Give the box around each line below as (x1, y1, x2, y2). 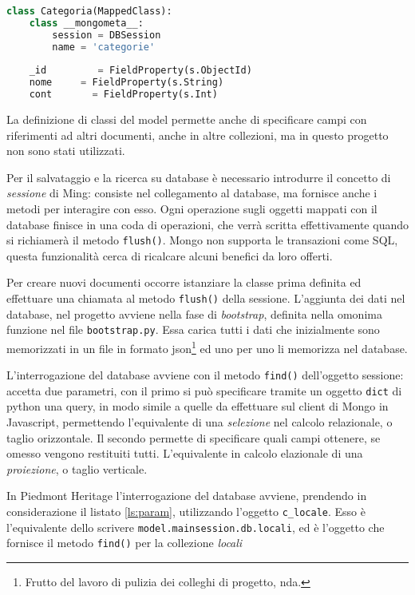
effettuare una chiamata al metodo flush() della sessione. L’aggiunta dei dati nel (6, 290, 405, 306)
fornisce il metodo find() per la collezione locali (6, 534, 243, 551)
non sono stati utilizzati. (6, 142, 125, 159)
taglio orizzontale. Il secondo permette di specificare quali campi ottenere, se (6, 429, 381, 446)
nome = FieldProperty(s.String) (29, 77, 224, 89)
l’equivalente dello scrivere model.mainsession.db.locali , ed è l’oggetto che (6, 518, 385, 535)
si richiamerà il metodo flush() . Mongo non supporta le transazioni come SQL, (6, 232, 398, 248)
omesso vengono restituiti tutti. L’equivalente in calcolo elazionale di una (6, 445, 363, 462)
